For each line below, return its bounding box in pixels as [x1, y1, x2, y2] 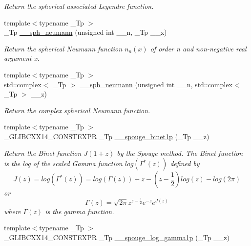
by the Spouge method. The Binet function [117, 148, 243, 158]
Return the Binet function [4, 148, 82, 158]
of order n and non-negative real [150, 43, 247, 53]
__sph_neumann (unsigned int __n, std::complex [80, 79, 232, 89]
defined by [170, 158, 200, 169]
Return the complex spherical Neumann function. [4, 105, 150, 115]
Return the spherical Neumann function [4, 43, 123, 53]
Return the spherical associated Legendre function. [4, 1, 154, 11]
